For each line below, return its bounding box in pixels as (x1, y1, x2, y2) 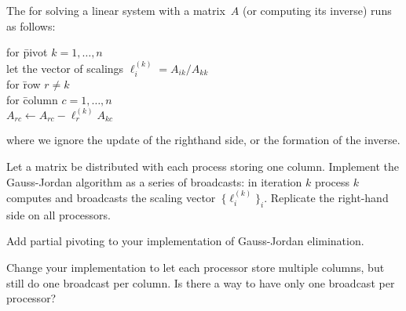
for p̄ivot (6, 44, 48, 60)
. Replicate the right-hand (264, 190, 389, 206)
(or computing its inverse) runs (242, 2, 392, 18)
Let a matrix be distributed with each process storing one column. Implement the (6, 158, 399, 175)
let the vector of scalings (6, 60, 124, 76)
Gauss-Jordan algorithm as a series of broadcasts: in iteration (6, 173, 302, 190)
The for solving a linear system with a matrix (6, 2, 225, 18)
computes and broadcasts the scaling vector (6, 190, 216, 206)
